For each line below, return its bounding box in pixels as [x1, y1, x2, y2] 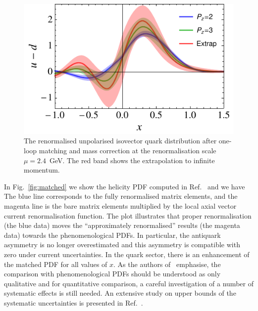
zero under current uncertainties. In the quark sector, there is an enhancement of [4, 249, 250, 259]
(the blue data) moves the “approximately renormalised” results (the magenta [4, 220, 240, 230]
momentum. [24, 165, 60, 175]
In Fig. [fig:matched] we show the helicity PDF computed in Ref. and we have [4, 181, 245, 191]
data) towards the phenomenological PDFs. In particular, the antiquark [4, 229, 221, 240]
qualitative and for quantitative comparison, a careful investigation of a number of [4, 278, 254, 288]
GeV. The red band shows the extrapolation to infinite [50, 155, 215, 165]
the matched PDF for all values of [4, 259, 107, 269]
